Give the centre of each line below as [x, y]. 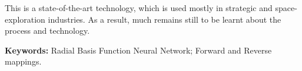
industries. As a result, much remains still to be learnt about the [165, 19]
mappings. [23, 61]
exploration [25, 19]
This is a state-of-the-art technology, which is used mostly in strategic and [139, 8]
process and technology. [47, 31]
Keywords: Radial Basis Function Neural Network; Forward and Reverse [138, 50]
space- [286, 8]
